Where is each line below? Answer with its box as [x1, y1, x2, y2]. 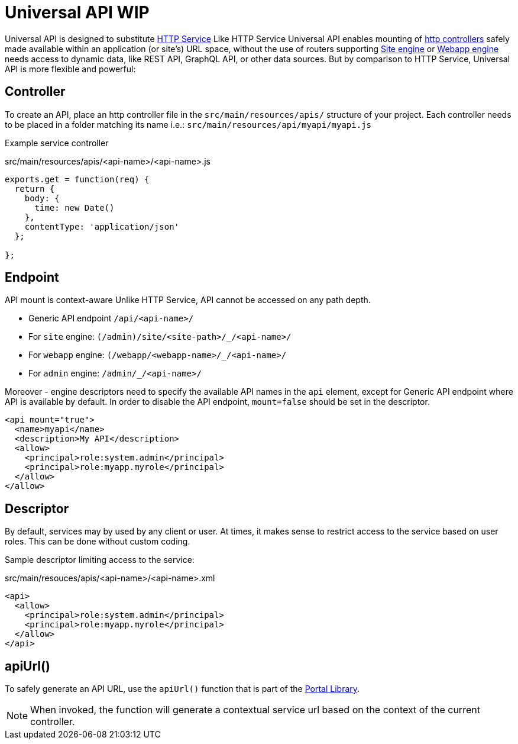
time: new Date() [34, 202, 115, 212]
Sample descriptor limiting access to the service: [5, 555, 195, 565]
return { [14, 183, 55, 194]
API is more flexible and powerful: [5, 63, 136, 74]
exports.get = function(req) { [5, 174, 150, 184]
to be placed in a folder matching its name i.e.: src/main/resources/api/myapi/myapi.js [5, 119, 371, 130]
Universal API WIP [5, 2, 150, 22]
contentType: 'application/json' [24, 221, 180, 231]
